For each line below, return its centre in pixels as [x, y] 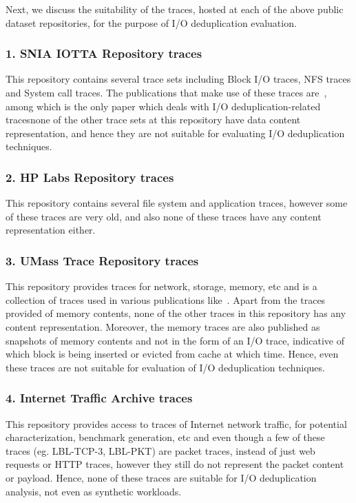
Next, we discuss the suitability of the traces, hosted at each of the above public [175, 9]
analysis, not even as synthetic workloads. [94, 491]
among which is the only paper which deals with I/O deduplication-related [163, 106]
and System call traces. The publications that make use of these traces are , [166, 92]
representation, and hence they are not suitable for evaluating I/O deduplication [175, 133]
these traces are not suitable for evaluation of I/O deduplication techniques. [165, 367]
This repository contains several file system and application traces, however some [177, 203]
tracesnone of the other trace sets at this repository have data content [153, 120]
